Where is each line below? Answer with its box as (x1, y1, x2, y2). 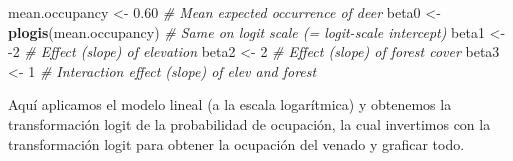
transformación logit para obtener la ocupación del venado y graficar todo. (8, 133, 465, 154)
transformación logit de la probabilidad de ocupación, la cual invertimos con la (8, 113, 491, 134)
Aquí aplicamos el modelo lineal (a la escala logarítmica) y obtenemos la (8, 94, 452, 115)
